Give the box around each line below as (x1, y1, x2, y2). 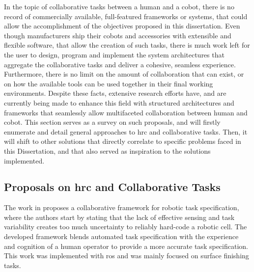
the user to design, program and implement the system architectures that (4, 49, 225, 59)
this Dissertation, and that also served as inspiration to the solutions (4, 145, 211, 156)
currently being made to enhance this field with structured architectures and (4, 97, 234, 108)
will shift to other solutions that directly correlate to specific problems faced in (4, 136, 241, 146)
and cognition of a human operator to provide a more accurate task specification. (4, 241, 248, 251)
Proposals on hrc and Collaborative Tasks (4, 179, 221, 194)
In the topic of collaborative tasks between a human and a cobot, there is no (4, 1, 234, 11)
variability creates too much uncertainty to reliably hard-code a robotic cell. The (4, 221, 247, 232)
